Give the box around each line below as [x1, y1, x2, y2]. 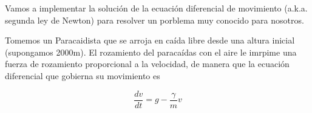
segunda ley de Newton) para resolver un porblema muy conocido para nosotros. [5, 13, 304, 26]
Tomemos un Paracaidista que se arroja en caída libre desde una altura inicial [5, 34, 295, 47]
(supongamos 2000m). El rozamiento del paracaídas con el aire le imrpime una [5, 45, 297, 58]
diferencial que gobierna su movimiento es [5, 69, 160, 82]
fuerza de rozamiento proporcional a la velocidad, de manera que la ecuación [5, 57, 290, 70]
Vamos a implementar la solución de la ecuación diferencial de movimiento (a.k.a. [5, 2, 308, 14]
